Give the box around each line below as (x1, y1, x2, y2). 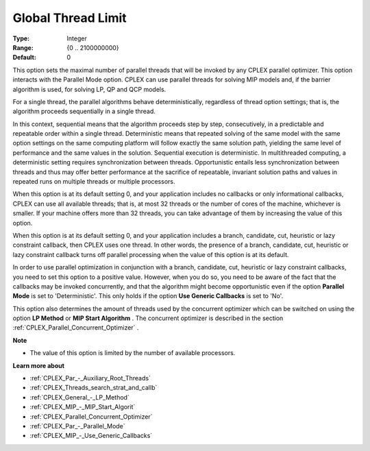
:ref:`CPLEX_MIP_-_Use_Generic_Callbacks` (29, 432, 153, 440)
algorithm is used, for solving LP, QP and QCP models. (12, 85, 166, 93)
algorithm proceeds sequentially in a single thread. (12, 107, 156, 116)
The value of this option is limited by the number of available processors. (29, 349, 236, 357)
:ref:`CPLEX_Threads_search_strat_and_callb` (29, 384, 158, 392)
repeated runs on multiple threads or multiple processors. (12, 178, 175, 186)
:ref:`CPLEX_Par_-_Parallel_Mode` (29, 422, 126, 430)
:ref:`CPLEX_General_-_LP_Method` (29, 393, 129, 401)
